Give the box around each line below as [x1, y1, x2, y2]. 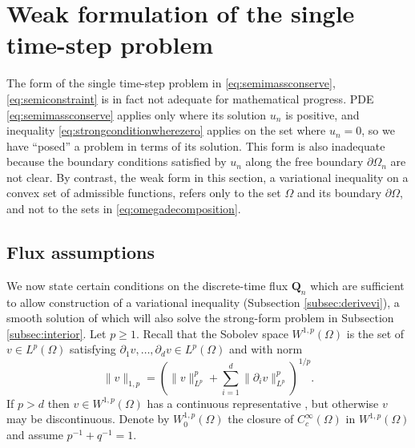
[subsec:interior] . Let [6, 325, 107, 341]
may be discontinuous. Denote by [6, 410, 170, 427]
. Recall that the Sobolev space [135, 325, 288, 341]
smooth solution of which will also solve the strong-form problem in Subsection [6, 309, 394, 326]
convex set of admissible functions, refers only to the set [6, 184, 281, 201]
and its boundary [296, 184, 382, 201]
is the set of [346, 325, 405, 341]
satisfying [70, 341, 116, 357]
